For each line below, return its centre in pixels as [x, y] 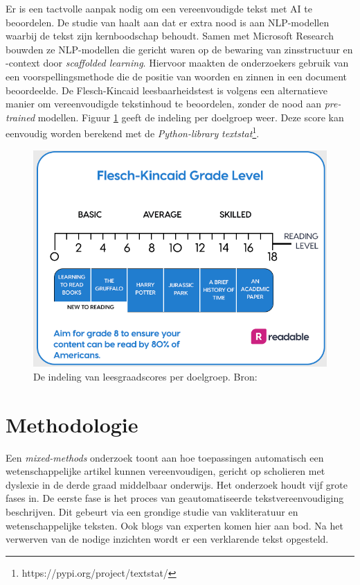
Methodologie [72, 424]
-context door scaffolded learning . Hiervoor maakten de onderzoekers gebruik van [177, 63]
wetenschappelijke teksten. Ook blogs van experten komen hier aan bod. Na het [174, 525]
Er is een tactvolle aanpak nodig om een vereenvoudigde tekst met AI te [159, 8]
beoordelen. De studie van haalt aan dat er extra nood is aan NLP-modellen [168, 22]
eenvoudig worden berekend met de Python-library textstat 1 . [133, 132]
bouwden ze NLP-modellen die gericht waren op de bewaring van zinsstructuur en [179, 49]
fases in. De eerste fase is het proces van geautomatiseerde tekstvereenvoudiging [175, 498]
